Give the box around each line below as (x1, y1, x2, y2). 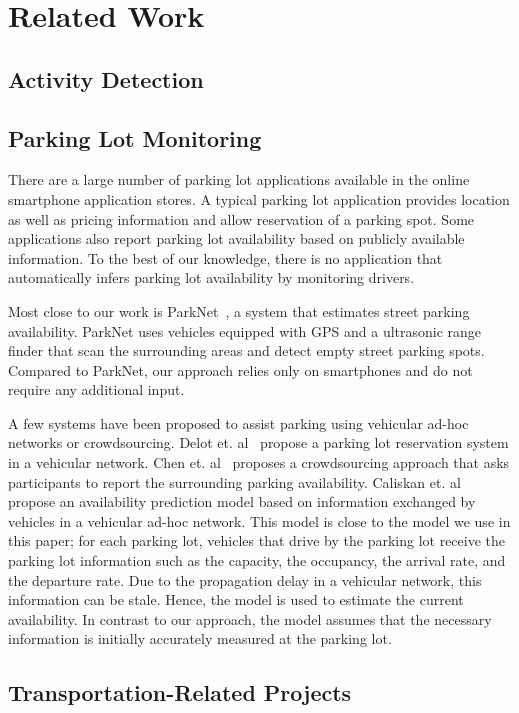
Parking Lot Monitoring (8, 122, 262, 153)
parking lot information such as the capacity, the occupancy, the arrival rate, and (8, 550, 506, 571)
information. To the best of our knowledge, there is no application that (8, 247, 443, 268)
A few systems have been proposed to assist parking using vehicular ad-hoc (8, 412, 469, 433)
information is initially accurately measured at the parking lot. (8, 628, 392, 649)
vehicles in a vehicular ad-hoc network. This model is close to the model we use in (8, 510, 511, 531)
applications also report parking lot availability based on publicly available (8, 228, 465, 249)
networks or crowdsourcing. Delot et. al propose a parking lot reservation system (8, 432, 509, 453)
